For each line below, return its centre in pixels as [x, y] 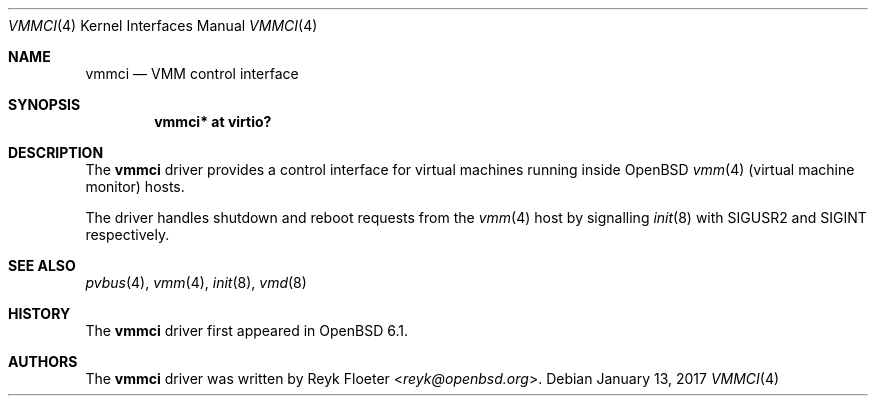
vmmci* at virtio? [213, 121]
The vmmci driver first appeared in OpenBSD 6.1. [246, 330]
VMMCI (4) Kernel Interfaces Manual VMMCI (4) [163, 25]
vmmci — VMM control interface [192, 73]
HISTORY [39, 313]
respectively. [127, 234]
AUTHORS [43, 361]
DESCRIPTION [56, 152]
